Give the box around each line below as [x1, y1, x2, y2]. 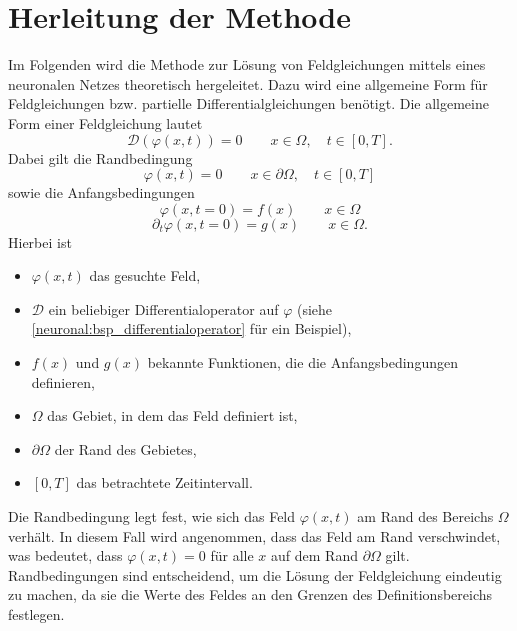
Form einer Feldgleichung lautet [8, 112, 203, 133]
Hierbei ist [8, 231, 72, 252]
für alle [210, 545, 254, 566]
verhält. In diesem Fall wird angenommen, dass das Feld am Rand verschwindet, [8, 525, 501, 546]
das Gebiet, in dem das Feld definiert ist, [47, 405, 298, 426]
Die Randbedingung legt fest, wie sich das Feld [8, 506, 296, 527]
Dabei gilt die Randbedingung [8, 147, 193, 168]
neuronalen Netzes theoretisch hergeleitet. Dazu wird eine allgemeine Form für [8, 73, 488, 94]
